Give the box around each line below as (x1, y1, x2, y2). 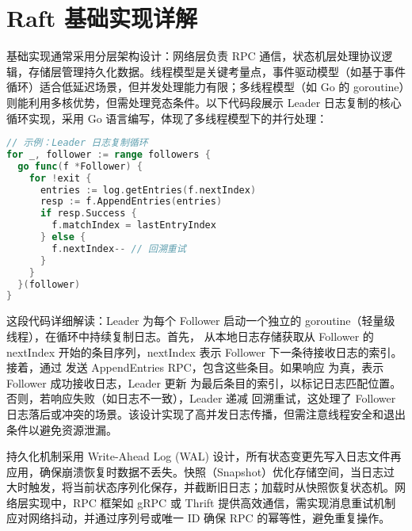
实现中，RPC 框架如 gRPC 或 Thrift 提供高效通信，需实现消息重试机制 (28, 494, 396, 510)
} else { (40, 231, 86, 243)
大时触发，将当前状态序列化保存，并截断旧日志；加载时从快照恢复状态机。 (6, 479, 395, 495)
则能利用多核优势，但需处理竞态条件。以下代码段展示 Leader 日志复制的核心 (6, 94, 402, 110)
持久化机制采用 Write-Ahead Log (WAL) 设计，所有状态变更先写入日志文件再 (6, 448, 402, 464)
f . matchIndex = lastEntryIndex (51, 220, 216, 231)
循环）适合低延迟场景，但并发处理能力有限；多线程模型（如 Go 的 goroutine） (6, 78, 405, 95)
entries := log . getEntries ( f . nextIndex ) (40, 184, 257, 196)
